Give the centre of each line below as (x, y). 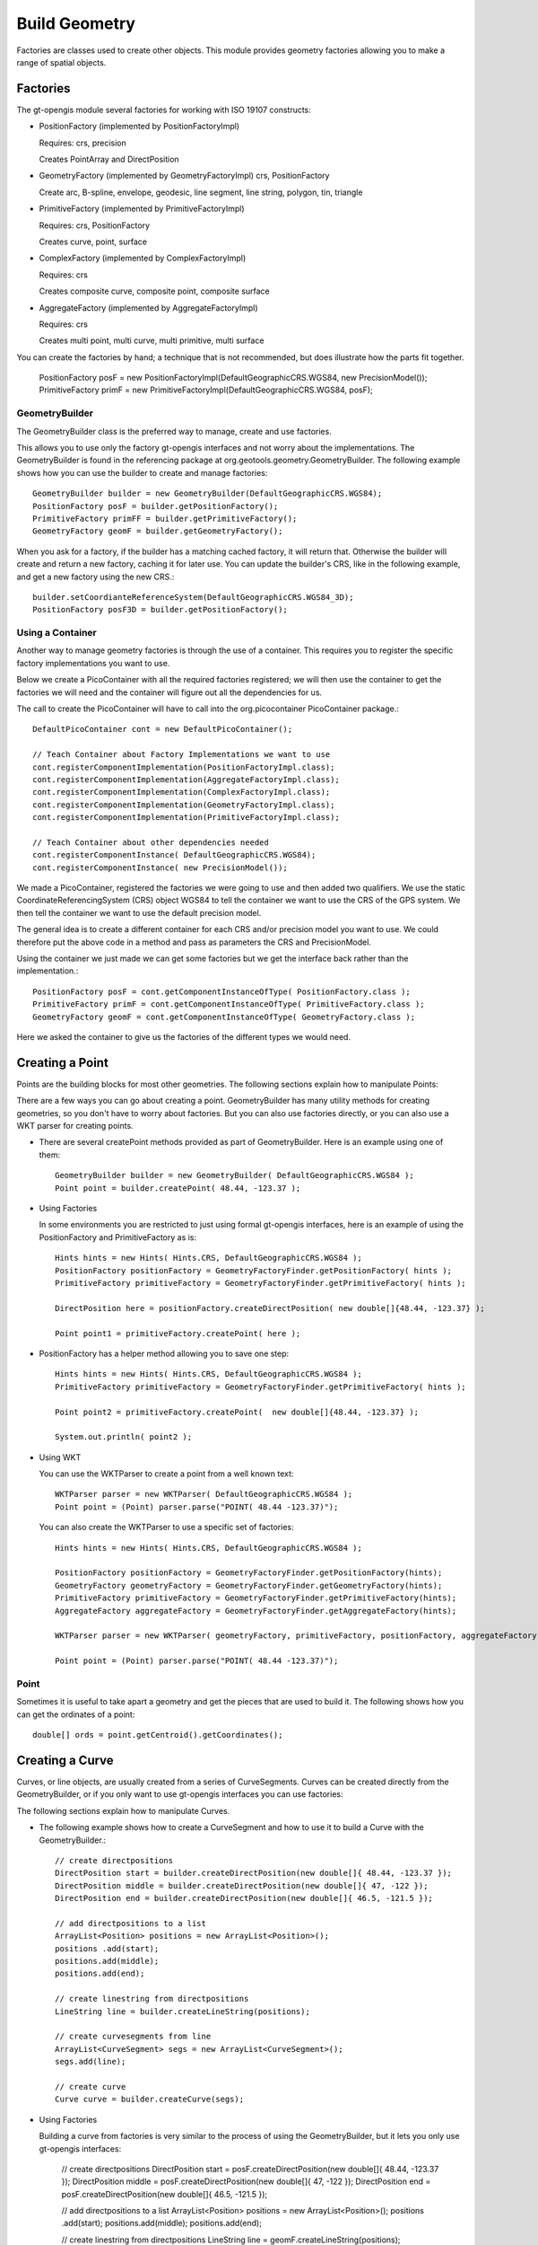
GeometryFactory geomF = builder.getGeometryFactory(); (158, 531)
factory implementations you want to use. (93, 663)
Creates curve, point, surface (93, 242)
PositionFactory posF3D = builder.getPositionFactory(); (161, 610)
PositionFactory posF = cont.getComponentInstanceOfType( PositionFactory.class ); (222, 991)
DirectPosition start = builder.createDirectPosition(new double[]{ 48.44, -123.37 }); (254, 1873)
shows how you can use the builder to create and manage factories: (142, 472)
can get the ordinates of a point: (76, 1714)
